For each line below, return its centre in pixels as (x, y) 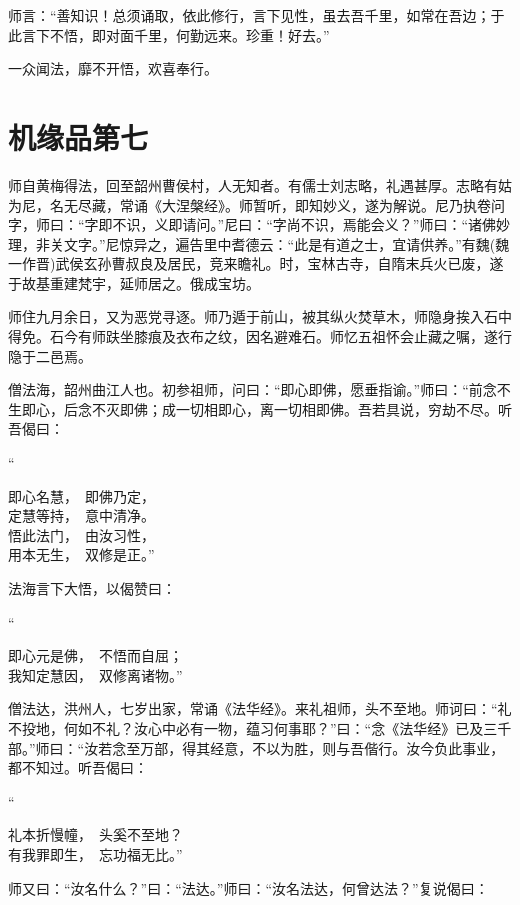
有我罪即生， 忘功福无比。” (95, 853)
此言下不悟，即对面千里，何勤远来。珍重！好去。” (169, 34)
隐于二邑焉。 (50, 355)
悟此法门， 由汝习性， (81, 534)
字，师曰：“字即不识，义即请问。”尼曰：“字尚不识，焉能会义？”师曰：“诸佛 (252, 224)
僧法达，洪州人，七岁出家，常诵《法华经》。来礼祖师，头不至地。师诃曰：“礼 (260, 708)
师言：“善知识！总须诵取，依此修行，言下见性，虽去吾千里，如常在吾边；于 (256, 15)
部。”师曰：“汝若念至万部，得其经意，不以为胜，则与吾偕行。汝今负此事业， (256, 747)
